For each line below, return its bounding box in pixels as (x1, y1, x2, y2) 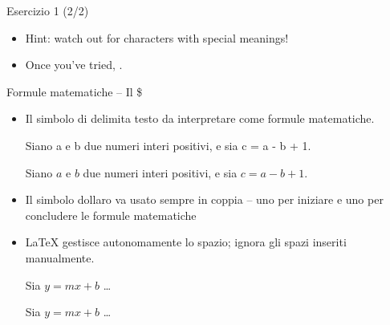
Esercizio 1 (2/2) (6, 2, 89, 18)
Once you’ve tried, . (25, 56, 123, 73)
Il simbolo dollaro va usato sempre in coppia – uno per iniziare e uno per (25, 191, 384, 208)
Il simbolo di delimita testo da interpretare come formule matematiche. (25, 110, 375, 127)
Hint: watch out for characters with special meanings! (25, 29, 289, 46)
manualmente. (25, 249, 95, 266)
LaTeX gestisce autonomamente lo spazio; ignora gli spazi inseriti (25, 234, 347, 250)
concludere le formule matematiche (25, 206, 197, 223)
